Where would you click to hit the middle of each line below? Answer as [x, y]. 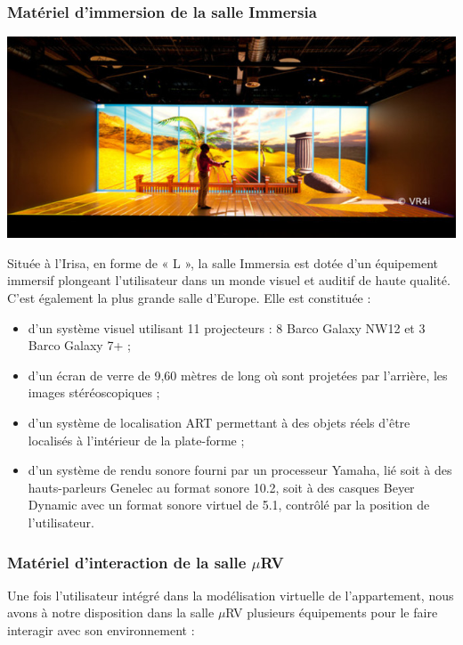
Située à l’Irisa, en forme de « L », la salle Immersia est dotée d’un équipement [223, 262]
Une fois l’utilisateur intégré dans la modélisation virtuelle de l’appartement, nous [231, 595]
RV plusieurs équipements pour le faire [332, 612]
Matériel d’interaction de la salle [127, 562]
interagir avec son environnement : [101, 629]
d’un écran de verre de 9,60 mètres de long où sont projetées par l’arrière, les [238, 375]
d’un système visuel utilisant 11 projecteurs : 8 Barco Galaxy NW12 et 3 [227, 327]
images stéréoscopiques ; [94, 392]
